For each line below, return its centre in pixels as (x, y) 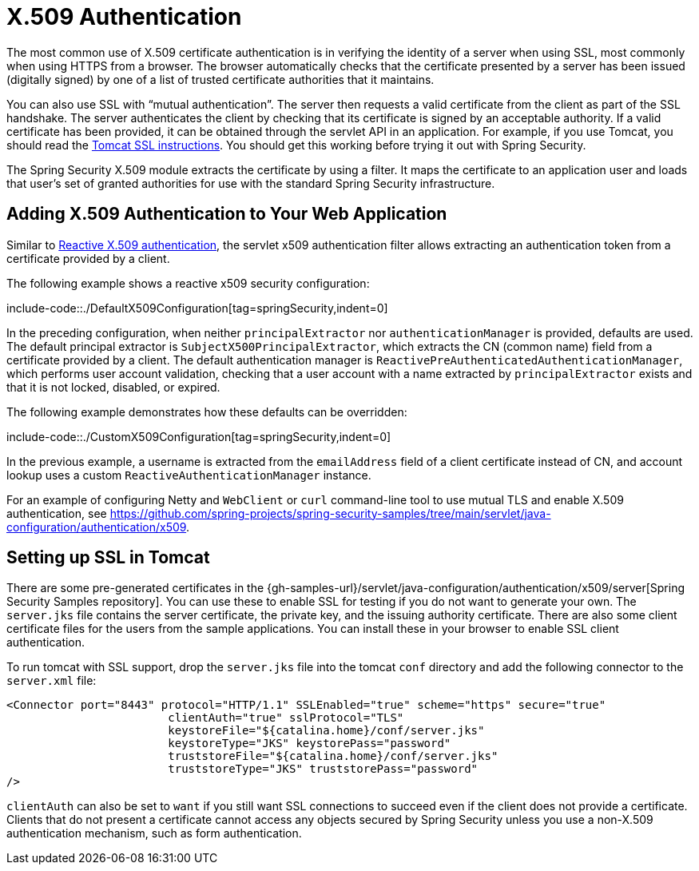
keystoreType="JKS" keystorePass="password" (310, 744)
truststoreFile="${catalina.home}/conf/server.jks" (333, 756)
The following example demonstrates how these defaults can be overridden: (207, 412)
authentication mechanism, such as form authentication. (154, 833)
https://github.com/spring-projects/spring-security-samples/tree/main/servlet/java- (330, 513)
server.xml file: (52, 681)
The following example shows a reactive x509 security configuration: (188, 283)
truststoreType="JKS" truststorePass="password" (323, 769)
